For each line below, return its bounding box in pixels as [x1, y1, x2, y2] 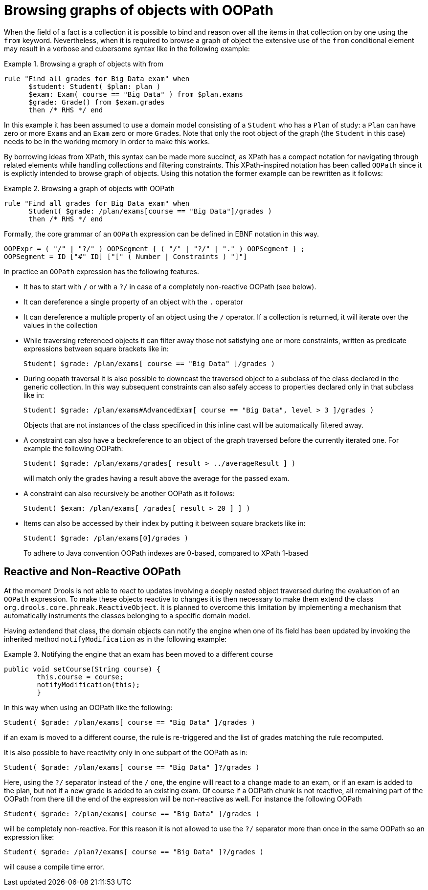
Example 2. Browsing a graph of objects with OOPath [4, 184, 175, 193]
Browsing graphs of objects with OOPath [4, 2, 273, 19]
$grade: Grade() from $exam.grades [28, 98, 165, 106]
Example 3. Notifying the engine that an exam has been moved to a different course [4, 650, 273, 658]
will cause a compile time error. [4, 862, 105, 871]
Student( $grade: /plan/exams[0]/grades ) [23, 534, 189, 542]
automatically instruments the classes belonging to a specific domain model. [4, 611, 250, 620]
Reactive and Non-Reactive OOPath [4, 565, 181, 578]
